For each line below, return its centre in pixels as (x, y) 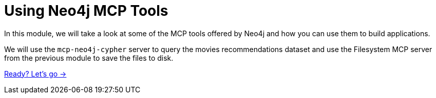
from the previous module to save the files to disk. (89, 58)
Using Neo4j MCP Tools (86, 11)
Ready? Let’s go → (35, 73)
